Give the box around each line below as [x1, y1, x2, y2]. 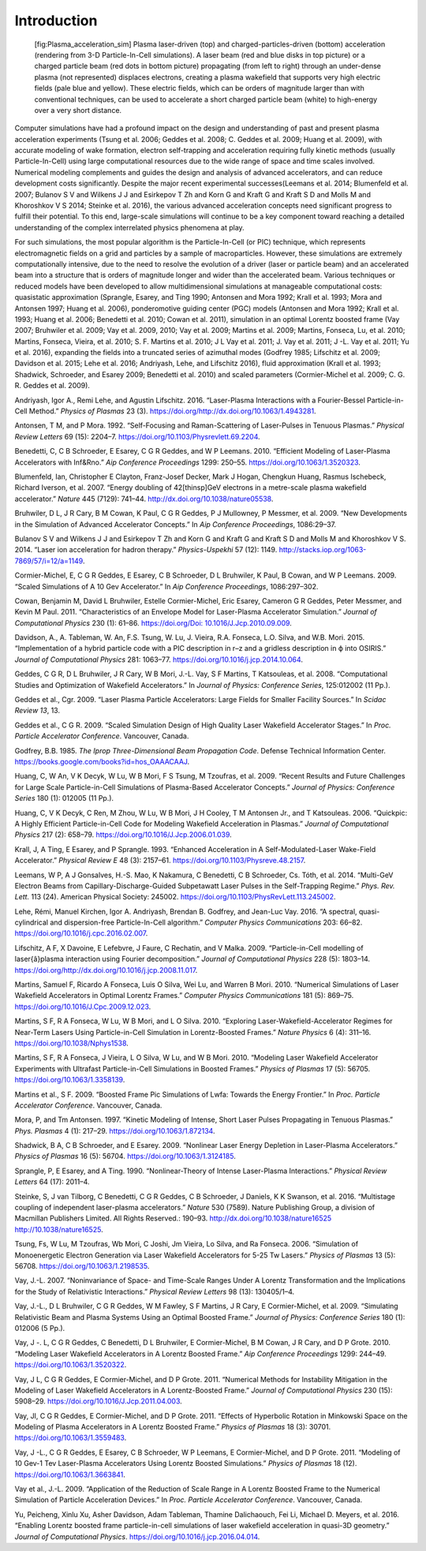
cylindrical [14, 918, 49, 927]
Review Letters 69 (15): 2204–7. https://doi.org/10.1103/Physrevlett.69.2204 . [14, 432, 260, 441]
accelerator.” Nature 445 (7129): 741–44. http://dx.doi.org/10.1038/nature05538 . [14, 494, 274, 503]
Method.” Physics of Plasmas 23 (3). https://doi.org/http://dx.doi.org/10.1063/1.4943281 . [28, 406, 316, 416]
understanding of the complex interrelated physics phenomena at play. [14, 222, 245, 232]
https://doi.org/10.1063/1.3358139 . [14, 1075, 125, 1085]
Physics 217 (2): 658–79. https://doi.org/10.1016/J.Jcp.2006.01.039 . [14, 830, 232, 839]
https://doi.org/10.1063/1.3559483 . [14, 1433, 127, 1443]
